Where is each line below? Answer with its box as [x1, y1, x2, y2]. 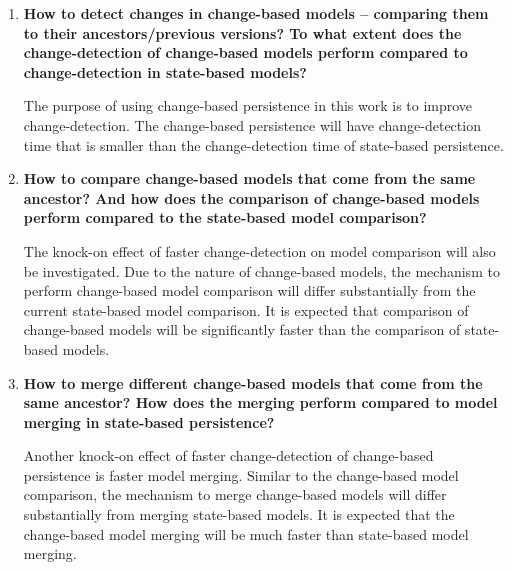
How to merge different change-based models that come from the [23, 372, 483, 393]
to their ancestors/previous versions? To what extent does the [23, 22, 462, 43]
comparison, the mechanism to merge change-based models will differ [23, 484, 447, 505]
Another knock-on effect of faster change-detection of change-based [23, 445, 434, 466]
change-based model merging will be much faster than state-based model [23, 523, 469, 544]
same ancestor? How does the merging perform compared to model [23, 392, 498, 413]
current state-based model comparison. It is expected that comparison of [23, 299, 469, 320]
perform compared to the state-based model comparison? [23, 207, 427, 228]
